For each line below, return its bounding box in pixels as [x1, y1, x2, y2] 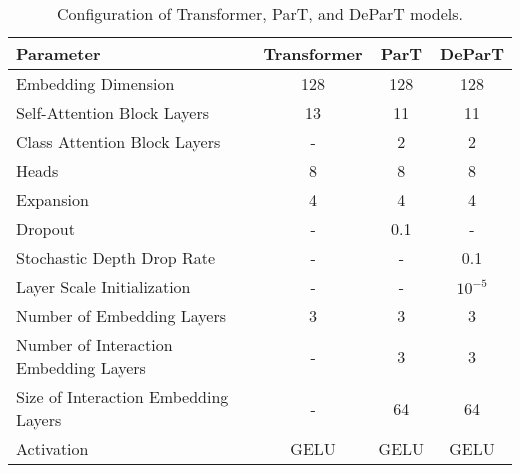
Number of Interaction [16, 333, 173, 356]
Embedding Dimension [16, 72, 175, 95]
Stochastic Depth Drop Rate [16, 246, 216, 269]
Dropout [16, 217, 75, 240]
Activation [16, 437, 89, 460]
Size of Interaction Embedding [16, 385, 229, 408]
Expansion [16, 188, 89, 211]
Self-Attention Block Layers [16, 101, 210, 124]
